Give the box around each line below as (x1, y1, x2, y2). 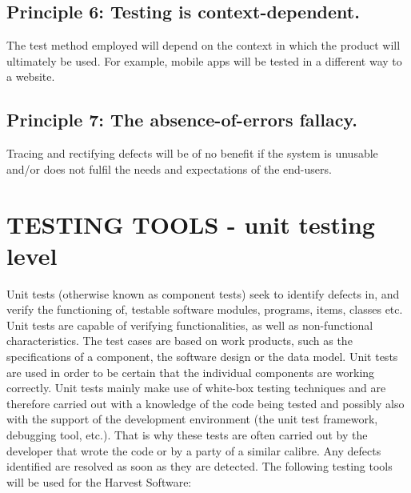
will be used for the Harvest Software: (6, 473, 192, 490)
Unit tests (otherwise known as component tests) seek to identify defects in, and (6, 285, 400, 302)
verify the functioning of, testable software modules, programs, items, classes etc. (6, 301, 403, 318)
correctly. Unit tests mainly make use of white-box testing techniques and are (6, 379, 386, 396)
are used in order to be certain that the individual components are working (6, 363, 375, 380)
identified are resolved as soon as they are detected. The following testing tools (6, 458, 393, 475)
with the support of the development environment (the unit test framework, (6, 411, 378, 427)
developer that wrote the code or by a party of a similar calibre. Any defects (6, 442, 381, 459)
